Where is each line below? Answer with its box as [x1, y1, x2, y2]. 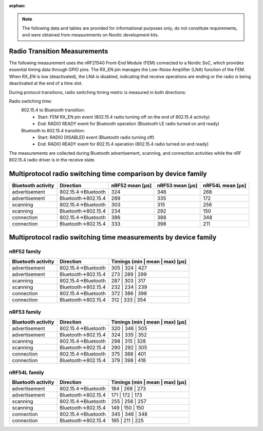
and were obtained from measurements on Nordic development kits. [22, 32, 159, 38]
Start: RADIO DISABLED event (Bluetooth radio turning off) [38, 134, 154, 140]
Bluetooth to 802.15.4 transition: [21, 127, 85, 133]
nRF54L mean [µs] [203, 182, 246, 189]
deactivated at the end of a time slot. [9, 80, 83, 86]
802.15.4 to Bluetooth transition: [21, 107, 85, 113]
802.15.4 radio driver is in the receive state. [9, 157, 96, 163]
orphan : [9, 3, 26, 8]
